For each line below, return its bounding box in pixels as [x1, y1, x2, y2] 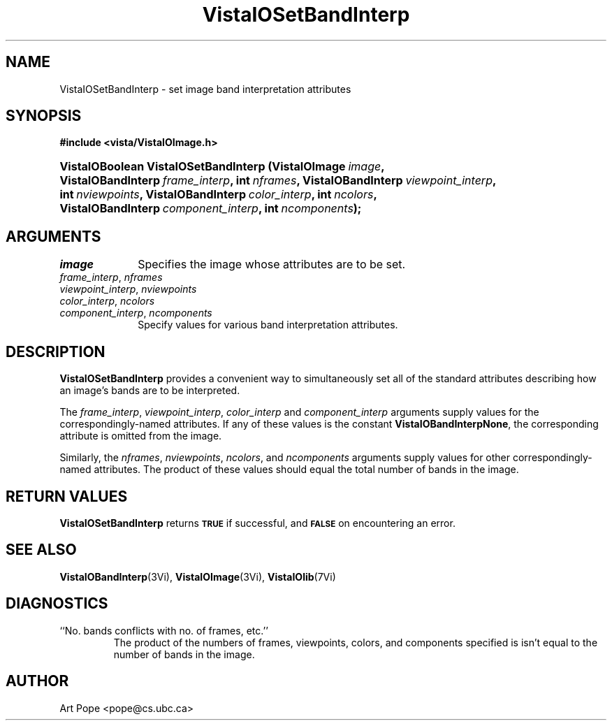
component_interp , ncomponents [59, 307, 212, 319]
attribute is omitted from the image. [59, 430, 222, 442]
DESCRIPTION [6, 342, 105, 361]
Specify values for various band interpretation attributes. [138, 319, 398, 331]
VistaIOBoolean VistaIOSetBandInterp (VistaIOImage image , [59, 159, 385, 174]
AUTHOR [6, 672, 69, 690]
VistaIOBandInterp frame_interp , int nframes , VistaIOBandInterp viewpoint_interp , [59, 173, 496, 188]
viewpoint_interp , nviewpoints [59, 283, 197, 296]
